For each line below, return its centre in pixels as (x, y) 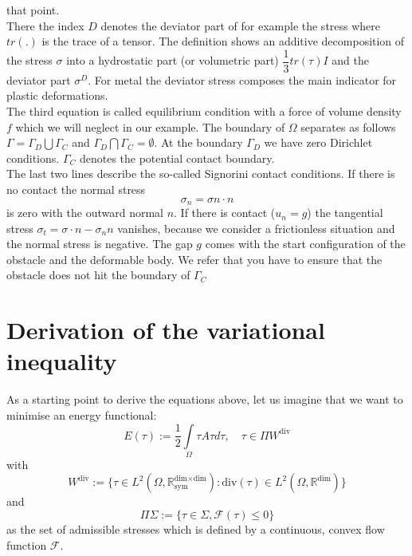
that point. (33, 10)
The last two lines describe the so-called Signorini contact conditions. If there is (201, 174)
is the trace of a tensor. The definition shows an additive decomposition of (223, 41)
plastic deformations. (57, 95)
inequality (62, 361)
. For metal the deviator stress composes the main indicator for (242, 79)
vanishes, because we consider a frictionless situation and (256, 228)
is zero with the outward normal (85, 213)
